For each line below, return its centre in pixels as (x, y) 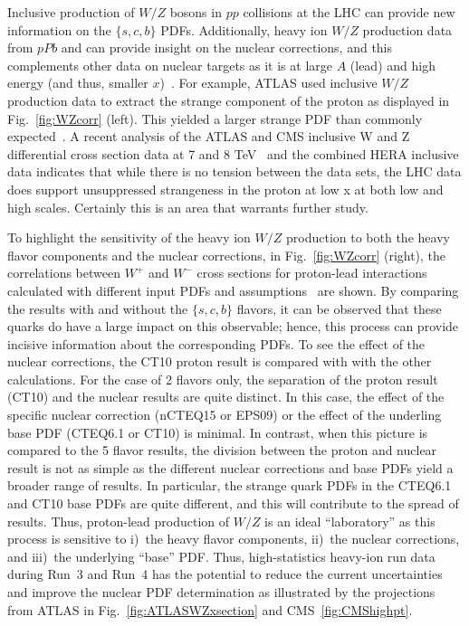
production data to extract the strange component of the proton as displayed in (229, 100)
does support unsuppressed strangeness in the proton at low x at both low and (225, 189)
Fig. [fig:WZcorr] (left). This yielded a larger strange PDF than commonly (215, 118)
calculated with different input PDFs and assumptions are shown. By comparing (233, 290)
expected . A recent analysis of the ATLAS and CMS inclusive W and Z (209, 136)
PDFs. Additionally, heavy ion (244, 29)
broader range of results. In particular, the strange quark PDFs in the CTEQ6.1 (230, 485)
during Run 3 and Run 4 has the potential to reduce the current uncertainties (225, 574)
